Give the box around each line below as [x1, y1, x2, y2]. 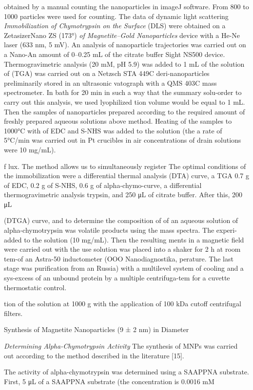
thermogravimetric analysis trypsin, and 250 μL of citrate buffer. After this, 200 [4, 189, 242, 200]
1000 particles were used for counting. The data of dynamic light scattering [4, 11, 229, 21]
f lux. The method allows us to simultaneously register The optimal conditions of [4, 161, 246, 171]
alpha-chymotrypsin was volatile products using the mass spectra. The [4, 225, 214, 235]
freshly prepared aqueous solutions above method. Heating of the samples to [4, 116, 232, 126]
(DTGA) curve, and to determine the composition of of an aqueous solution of [4, 215, 238, 225]
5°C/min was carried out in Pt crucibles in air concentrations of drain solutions [4, 135, 241, 145]
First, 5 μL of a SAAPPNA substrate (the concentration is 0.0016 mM [4, 376, 214, 386]
